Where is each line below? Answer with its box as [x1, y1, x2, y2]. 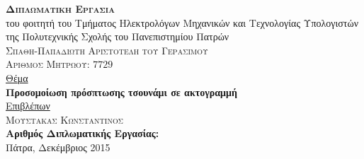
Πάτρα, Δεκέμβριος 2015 [6, 139, 110, 154]
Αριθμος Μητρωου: [6, 57, 90, 71]
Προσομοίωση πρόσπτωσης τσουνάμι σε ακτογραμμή [6, 84, 237, 99]
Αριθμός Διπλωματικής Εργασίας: [6, 126, 159, 141]
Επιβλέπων [6, 98, 50, 113]
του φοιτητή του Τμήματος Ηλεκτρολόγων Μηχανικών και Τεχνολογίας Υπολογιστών [6, 15, 359, 30]
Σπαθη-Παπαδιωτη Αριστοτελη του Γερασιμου [6, 42, 208, 57]
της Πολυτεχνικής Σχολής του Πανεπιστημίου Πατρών [6, 29, 229, 44]
